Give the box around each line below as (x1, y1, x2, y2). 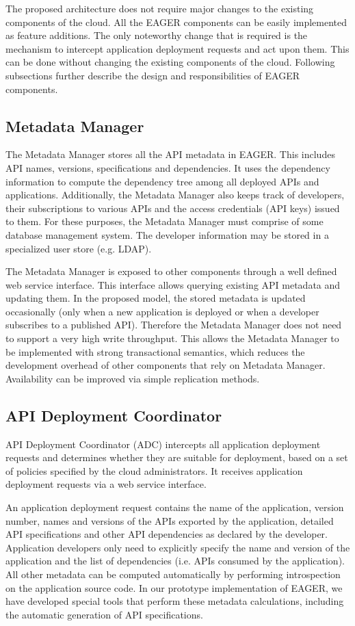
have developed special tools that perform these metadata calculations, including (5, 594, 344, 608)
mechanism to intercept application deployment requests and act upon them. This (5, 41, 350, 55)
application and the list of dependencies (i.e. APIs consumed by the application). (5, 553, 345, 568)
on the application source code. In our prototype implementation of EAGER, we (5, 580, 343, 595)
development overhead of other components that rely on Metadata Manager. (5, 358, 326, 372)
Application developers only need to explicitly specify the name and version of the (5, 540, 350, 554)
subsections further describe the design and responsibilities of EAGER (5, 68, 300, 82)
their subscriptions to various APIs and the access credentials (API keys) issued (5, 200, 340, 215)
